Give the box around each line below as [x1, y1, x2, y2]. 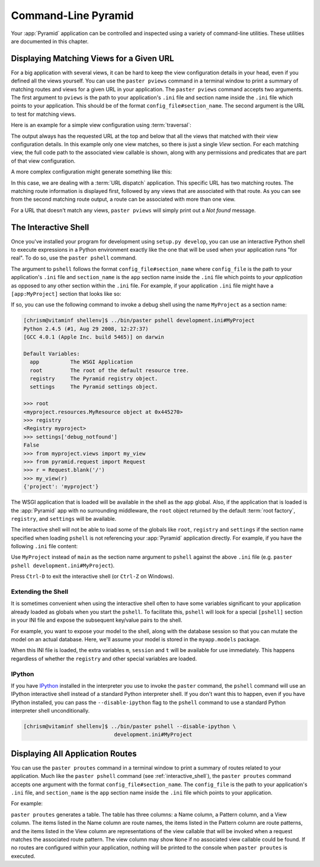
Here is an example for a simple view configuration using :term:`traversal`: [11, 122, 192, 129]
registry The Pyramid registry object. [30, 375, 158, 382]
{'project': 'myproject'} [23, 483, 99, 490]
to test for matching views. [11, 110, 76, 118]
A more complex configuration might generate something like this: [11, 168, 172, 175]
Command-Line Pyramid [11, 9, 134, 22]
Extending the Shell [11, 588, 68, 596]
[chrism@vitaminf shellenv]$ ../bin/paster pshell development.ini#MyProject [23, 317, 255, 324]
